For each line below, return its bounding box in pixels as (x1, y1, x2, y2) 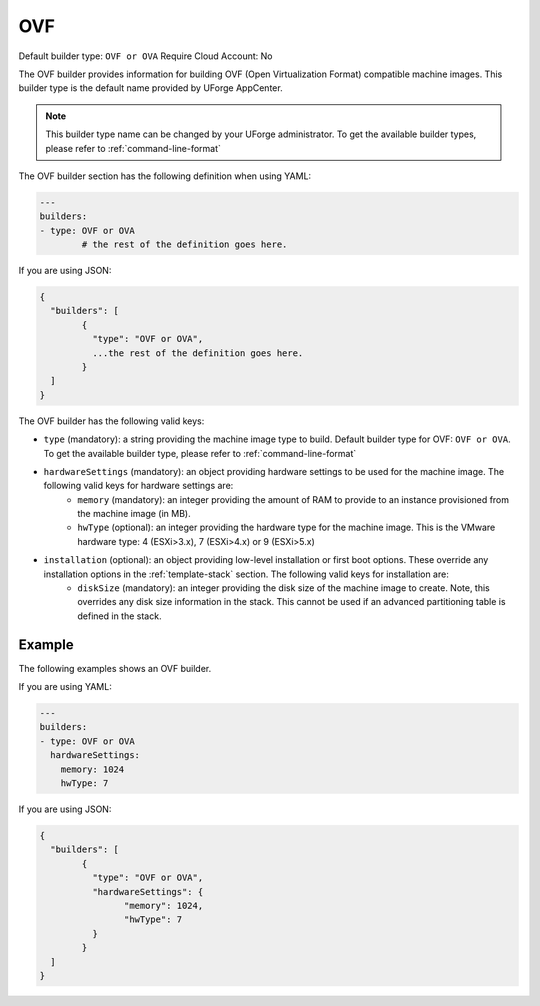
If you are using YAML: (18, 681, 112, 693)
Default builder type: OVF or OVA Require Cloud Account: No (18, 50, 273, 62)
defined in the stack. (77, 610, 162, 622)
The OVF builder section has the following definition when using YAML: (18, 170, 312, 182)
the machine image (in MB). (77, 508, 191, 520)
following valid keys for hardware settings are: (43, 480, 234, 492)
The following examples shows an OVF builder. (18, 662, 212, 674)
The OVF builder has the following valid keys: (18, 415, 205, 427)
